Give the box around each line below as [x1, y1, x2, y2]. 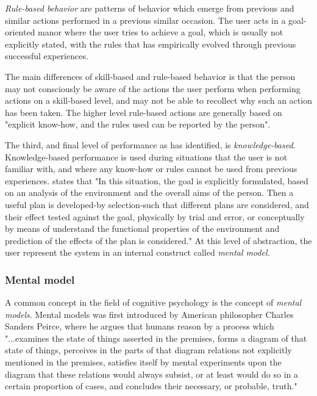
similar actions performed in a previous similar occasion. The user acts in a [5, 13, 286, 26]
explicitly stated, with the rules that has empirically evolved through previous [5, 37, 296, 50]
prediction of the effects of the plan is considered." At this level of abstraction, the [5, 234, 312, 247]
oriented [5, 26, 35, 38]
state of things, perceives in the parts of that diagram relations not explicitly [5, 344, 292, 356]
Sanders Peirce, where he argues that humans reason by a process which [5, 320, 274, 333]
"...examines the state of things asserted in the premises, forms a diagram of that [5, 331, 307, 344]
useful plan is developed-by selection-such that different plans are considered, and [5, 198, 309, 211]
